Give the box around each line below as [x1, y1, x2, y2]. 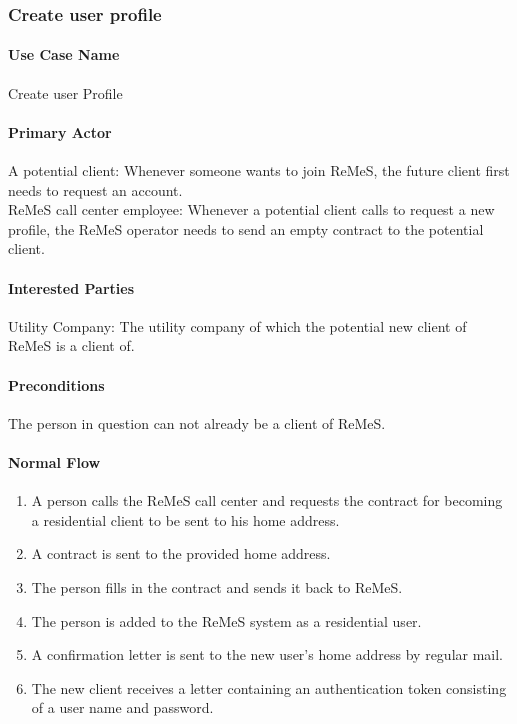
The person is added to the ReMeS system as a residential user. [31, 610, 422, 631]
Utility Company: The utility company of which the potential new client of [8, 315, 467, 336]
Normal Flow [8, 451, 101, 472]
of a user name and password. [31, 697, 214, 718]
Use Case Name [8, 44, 120, 65]
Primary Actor [8, 121, 112, 142]
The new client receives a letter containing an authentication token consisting [31, 677, 507, 698]
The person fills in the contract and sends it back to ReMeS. [31, 576, 403, 597]
